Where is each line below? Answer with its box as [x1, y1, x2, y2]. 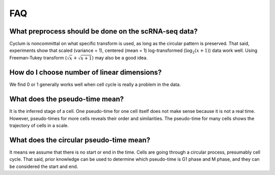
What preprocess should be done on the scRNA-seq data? [9, 27, 198, 36]
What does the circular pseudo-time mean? [9, 135, 150, 144]
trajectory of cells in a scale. [9, 123, 69, 129]
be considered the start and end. [9, 163, 78, 169]
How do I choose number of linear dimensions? [9, 68, 162, 77]
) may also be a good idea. [92, 54, 148, 61]
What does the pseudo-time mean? [9, 95, 124, 104]
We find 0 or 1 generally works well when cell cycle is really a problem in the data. [9, 81, 181, 87]
